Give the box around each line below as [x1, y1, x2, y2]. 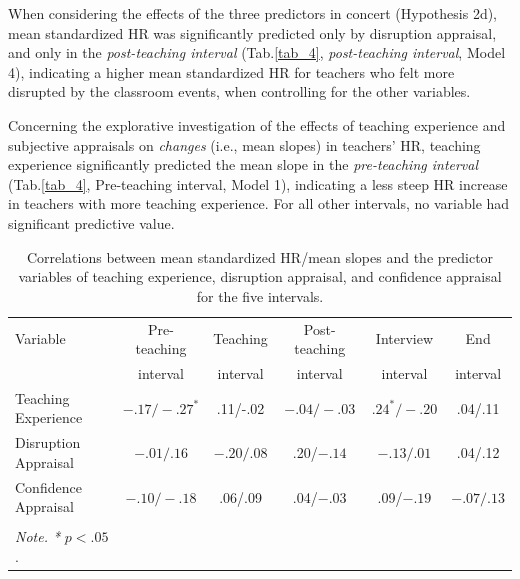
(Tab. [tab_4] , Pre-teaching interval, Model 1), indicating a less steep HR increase [8, 173, 508, 194]
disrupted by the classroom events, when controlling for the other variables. [8, 81, 471, 102]
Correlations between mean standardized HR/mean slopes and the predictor [26, 246, 494, 267]
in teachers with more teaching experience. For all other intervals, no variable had [8, 193, 510, 214]
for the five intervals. [196, 285, 324, 306]
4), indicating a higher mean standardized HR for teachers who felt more [8, 61, 455, 82]
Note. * [15, 526, 61, 547]
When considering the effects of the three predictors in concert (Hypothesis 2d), [8, 3, 498, 23]
